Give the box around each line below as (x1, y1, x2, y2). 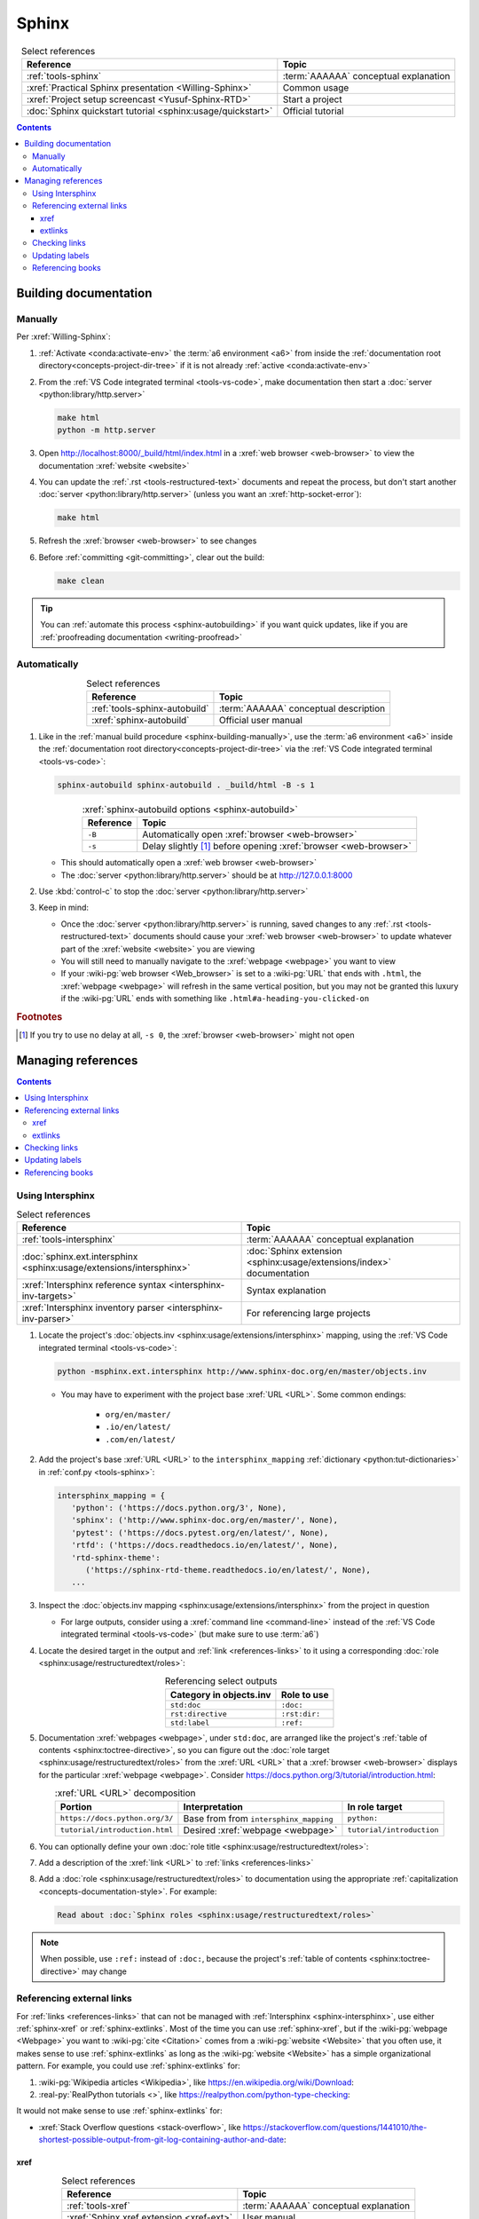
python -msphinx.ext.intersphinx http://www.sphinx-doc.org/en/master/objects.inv (57, 1366, 428, 1376)
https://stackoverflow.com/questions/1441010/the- (242, 2121, 428, 2132)
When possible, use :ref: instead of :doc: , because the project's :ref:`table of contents (40, 1954, 367, 1964)
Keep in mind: (38, 902, 89, 913)
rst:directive (169, 1709, 228, 1718)
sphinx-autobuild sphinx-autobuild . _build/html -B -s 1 (57, 779, 315, 790)
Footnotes (16, 1010, 63, 1023)
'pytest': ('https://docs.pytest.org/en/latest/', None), (71, 1528, 329, 1537)
